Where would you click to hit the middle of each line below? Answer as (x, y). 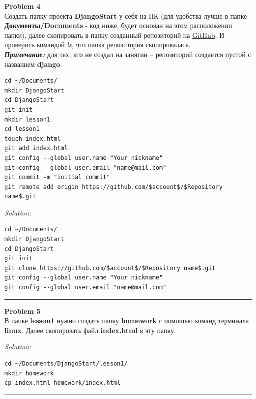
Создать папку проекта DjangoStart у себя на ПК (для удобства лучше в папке (126, 15)
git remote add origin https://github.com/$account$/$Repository (114, 187)
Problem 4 (23, 6)
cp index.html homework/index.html (63, 383)
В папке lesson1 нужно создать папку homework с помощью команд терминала (127, 321)
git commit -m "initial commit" (57, 177)
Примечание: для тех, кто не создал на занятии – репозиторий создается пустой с (128, 54)
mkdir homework (29, 373)
